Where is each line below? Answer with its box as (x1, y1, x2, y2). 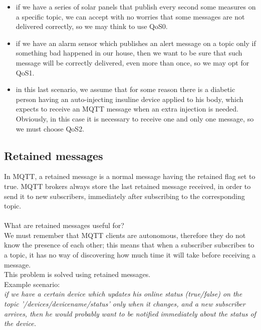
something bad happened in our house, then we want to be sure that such (16, 47, 242, 58)
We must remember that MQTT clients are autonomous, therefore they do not (4, 229, 246, 240)
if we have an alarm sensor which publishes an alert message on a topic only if (16, 37, 256, 48)
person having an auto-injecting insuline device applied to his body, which (16, 93, 243, 104)
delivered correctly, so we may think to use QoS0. (16, 21, 168, 31)
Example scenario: (4, 278, 60, 289)
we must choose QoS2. (16, 123, 85, 133)
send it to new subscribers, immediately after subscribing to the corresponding (4, 190, 245, 201)
